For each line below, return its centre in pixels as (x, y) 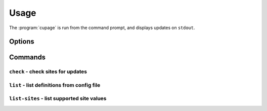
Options (22, 42)
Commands (27, 57)
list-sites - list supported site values (58, 99)
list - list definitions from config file (55, 85)
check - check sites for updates (48, 72)
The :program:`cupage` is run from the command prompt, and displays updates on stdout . (102, 28)
